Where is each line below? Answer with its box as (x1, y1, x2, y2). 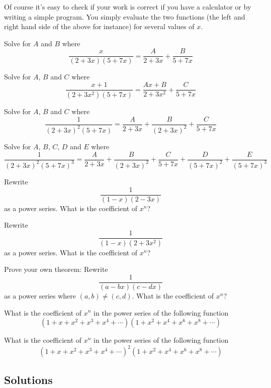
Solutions (4, 371, 53, 387)
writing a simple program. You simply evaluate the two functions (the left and (4, 11, 245, 22)
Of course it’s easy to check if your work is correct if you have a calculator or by (4, 2, 251, 12)
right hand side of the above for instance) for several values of (4, 21, 195, 32)
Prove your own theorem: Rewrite (4, 264, 108, 274)
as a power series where (4, 290, 76, 301)
